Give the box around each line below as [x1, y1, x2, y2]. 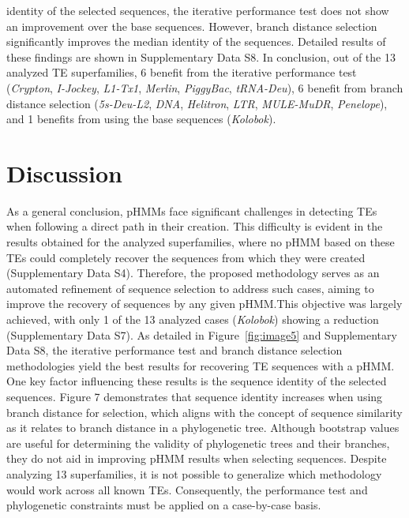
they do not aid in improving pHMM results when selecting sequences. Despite [6, 450, 387, 467]
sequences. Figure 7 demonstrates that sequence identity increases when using [6, 388, 383, 404]
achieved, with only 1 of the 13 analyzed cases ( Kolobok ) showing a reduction [6, 311, 379, 328]
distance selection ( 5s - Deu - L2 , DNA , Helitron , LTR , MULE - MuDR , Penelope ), [6, 95, 388, 111]
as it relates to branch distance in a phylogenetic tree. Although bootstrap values [6, 419, 400, 436]
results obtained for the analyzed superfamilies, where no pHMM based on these [6, 234, 395, 250]
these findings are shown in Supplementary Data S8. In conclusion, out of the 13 [6, 48, 396, 65]
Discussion [6, 156, 122, 189]
